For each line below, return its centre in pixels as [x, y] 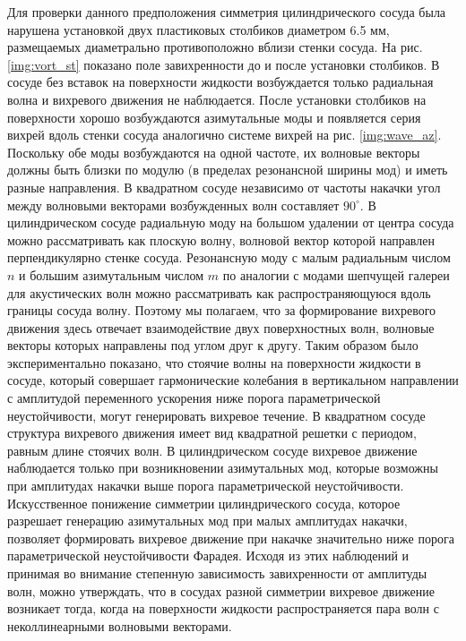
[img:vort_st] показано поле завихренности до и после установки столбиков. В [224, 64]
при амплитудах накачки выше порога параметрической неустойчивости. [206, 486]
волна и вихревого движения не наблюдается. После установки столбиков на [217, 99]
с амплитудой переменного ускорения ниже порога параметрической [194, 398]
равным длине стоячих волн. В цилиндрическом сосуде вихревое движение [212, 450]
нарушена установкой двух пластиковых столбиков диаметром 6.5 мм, [198, 29]
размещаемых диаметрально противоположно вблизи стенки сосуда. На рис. [215, 47]
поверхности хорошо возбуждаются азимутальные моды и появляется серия [214, 117]
